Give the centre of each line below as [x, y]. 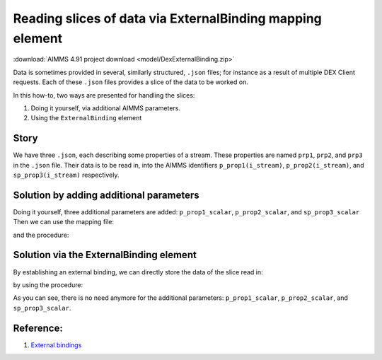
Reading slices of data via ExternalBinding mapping [167, 18]
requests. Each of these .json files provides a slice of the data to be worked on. [131, 82]
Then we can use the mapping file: [64, 222]
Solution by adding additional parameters [106, 195]
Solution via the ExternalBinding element [105, 255]
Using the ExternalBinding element [86, 118]
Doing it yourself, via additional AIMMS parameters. [105, 108]
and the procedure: [41, 235]
